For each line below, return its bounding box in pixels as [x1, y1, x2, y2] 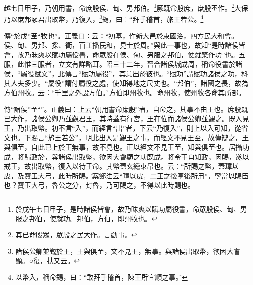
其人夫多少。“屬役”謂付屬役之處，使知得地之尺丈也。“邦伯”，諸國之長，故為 [4, 78, 249, 88]
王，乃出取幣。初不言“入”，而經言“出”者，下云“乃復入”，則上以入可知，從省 [4, 123, 248, 133]
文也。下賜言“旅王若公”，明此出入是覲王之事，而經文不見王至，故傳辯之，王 [4, 132, 249, 142]
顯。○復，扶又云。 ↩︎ [15, 255, 80, 266]
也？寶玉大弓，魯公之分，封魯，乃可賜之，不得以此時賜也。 [4, 180, 195, 190]
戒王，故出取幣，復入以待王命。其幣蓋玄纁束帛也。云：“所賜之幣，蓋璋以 [4, 161, 239, 171]
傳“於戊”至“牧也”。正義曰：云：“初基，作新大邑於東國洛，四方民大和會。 [4, 30, 238, 40]
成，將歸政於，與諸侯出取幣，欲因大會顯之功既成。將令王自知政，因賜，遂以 [4, 151, 249, 161]
